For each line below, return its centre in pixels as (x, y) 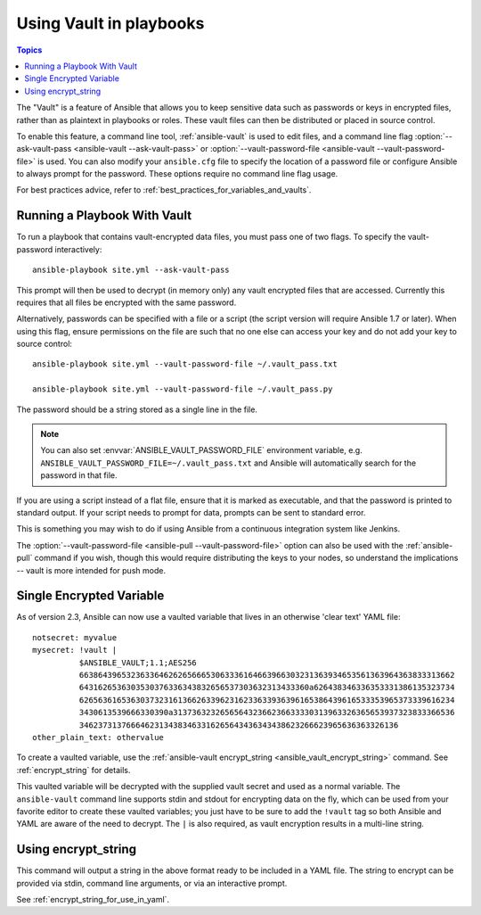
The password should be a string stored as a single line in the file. (137, 409)
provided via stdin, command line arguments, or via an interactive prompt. (152, 883)
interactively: (78, 249)
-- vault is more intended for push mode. (91, 570)
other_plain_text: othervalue (98, 737)
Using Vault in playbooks (110, 23)
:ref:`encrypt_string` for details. (73, 770)
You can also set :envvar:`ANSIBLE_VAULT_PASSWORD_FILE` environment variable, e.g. (201, 450)
